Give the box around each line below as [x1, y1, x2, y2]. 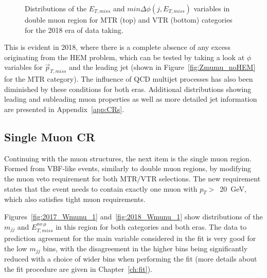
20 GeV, [220, 183, 246, 194]
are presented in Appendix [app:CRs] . [4, 103, 124, 114]
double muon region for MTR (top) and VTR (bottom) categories [25, 14, 233, 25]
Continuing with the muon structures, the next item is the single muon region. [4, 153, 252, 163]
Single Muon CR [4, 128, 95, 144]
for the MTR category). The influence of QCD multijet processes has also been [4, 73, 253, 84]
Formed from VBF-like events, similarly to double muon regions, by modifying [4, 163, 252, 174]
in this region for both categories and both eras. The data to [56, 221, 247, 232]
